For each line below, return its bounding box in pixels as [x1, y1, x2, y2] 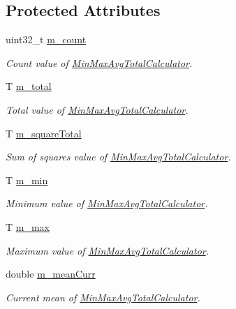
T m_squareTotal [6, 126, 82, 140]
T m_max [6, 219, 50, 234]
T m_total [6, 79, 52, 93]
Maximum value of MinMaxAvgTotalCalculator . [6, 243, 209, 257]
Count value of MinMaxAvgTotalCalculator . [6, 55, 193, 70]
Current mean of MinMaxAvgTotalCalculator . [6, 289, 200, 304]
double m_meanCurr [6, 266, 96, 281]
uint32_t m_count [6, 32, 87, 47]
